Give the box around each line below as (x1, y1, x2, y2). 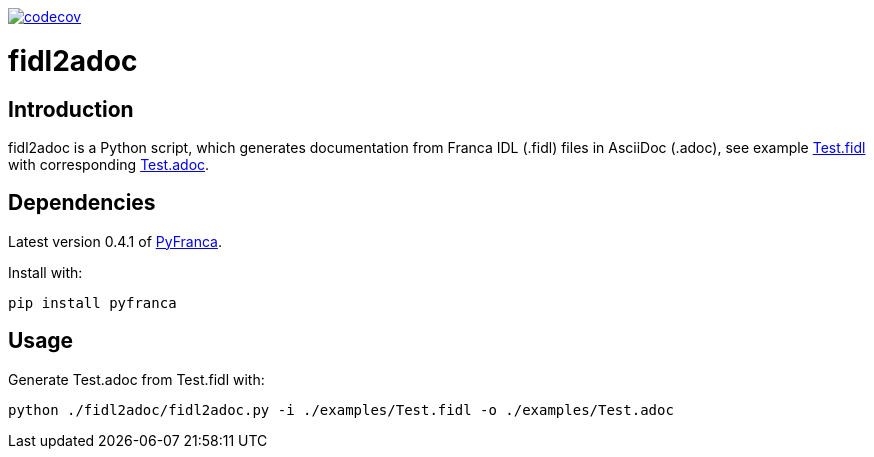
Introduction (8, 96, 134, 122)
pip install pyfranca (8, 294, 177, 311)
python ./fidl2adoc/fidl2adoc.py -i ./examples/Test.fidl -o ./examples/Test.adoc (8, 401, 674, 418)
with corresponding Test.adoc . (8, 155, 210, 173)
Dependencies (8, 190, 156, 216)
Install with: (8, 263, 83, 281)
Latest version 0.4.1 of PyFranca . (8, 232, 222, 250)
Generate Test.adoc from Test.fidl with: (8, 370, 265, 388)
